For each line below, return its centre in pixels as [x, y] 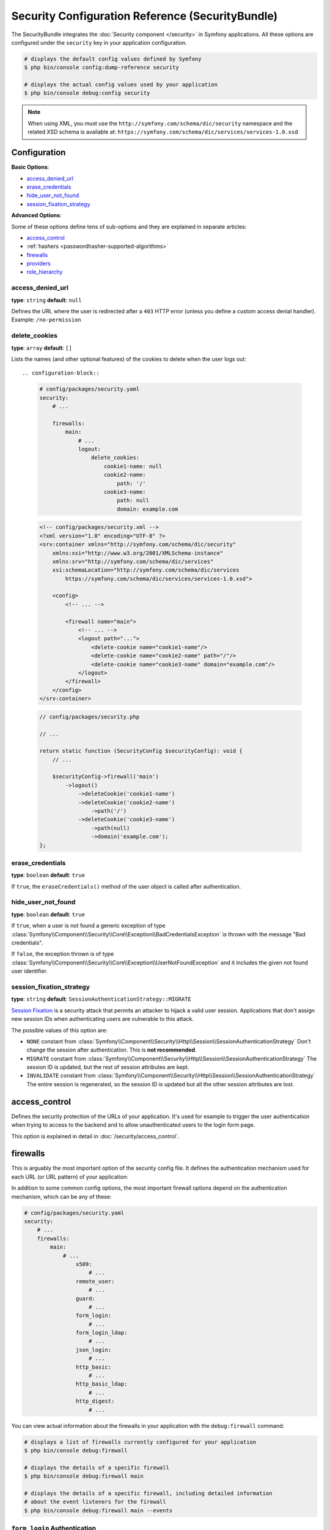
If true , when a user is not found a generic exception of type [88, 926]
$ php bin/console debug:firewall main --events [98, 1510]
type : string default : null [46, 300]
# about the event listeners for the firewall [95, 1502]
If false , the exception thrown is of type [63, 954]
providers [39, 264]
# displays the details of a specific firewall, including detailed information [148, 1493]
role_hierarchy [45, 272]
